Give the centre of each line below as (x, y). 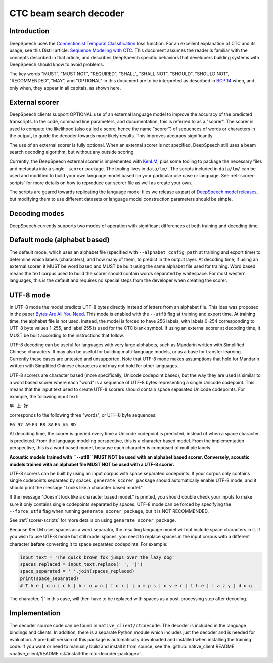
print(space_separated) (50, 578)
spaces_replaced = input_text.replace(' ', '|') (81, 564)
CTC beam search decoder (67, 13)
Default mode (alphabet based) (59, 240)
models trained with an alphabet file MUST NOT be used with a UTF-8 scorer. (92, 464)
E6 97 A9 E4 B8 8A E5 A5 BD (43, 424)
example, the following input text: (44, 396)
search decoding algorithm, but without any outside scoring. (72, 152)
